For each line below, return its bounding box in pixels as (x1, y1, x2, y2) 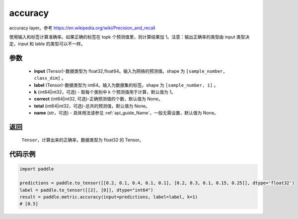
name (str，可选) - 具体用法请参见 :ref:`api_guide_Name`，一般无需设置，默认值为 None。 (34, 110, 219, 116)
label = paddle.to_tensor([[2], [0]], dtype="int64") (19, 187, 153, 193)
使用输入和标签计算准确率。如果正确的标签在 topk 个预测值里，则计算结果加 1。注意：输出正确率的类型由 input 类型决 (9, 34, 250, 40)
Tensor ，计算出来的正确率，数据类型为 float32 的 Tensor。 (21, 137, 144, 143)
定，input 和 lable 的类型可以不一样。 (9, 41, 85, 47)
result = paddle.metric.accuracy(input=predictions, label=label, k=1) (19, 194, 198, 200)
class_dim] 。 (34, 75, 67, 81)
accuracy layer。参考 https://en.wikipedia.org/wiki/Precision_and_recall (9, 25, 156, 31)
